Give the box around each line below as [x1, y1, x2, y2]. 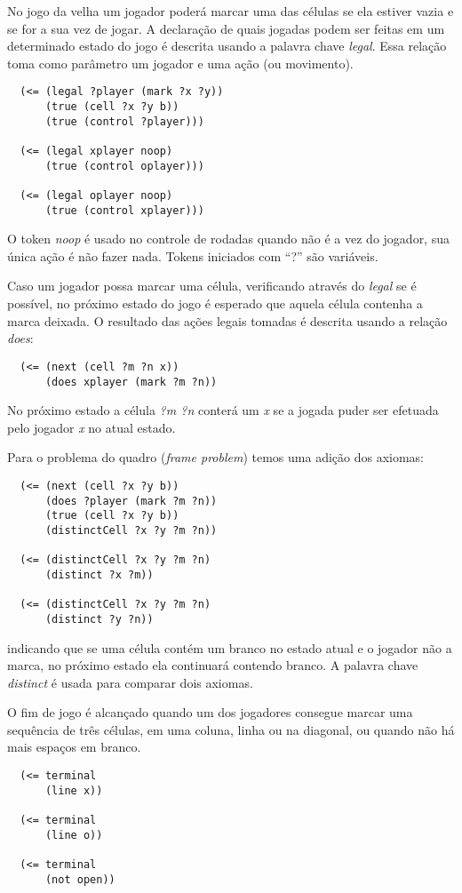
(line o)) [44, 828, 103, 841]
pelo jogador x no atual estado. [7, 418, 176, 436]
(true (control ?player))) [44, 115, 204, 128]
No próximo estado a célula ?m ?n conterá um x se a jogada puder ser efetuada [7, 401, 439, 419]
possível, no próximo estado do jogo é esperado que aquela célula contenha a [7, 294, 423, 313]
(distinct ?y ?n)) [44, 612, 154, 626]
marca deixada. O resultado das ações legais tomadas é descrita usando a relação [7, 311, 448, 330]
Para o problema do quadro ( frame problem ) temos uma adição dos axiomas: [7, 448, 425, 466]
